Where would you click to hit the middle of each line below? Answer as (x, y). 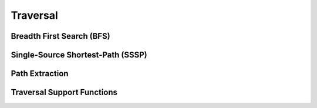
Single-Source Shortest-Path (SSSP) (79, 55)
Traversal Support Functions (64, 92)
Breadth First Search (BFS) (61, 36)
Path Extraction (40, 74)
